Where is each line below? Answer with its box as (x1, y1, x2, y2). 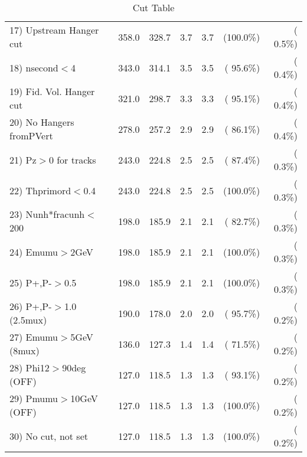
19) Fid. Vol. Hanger (9, 84, 95, 98)
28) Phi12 (9, 361, 50, 374)
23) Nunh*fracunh (9, 207, 85, 221)
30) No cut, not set (9, 429, 88, 443)
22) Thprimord (9, 183, 71, 197)
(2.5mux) (9, 313, 47, 327)
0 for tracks (48, 152, 96, 167)
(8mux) (9, 344, 40, 357)
